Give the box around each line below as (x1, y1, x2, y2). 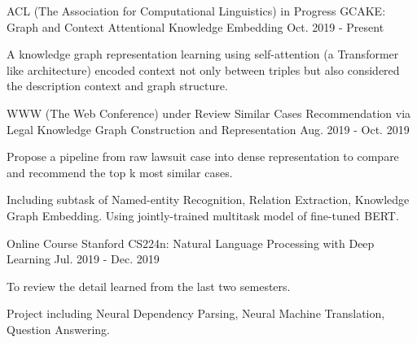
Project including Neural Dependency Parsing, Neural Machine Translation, (7, 305, 385, 322)
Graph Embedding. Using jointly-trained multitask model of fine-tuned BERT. (7, 206, 399, 224)
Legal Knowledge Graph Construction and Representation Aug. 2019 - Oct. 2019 (7, 120, 410, 137)
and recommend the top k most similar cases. (7, 163, 233, 180)
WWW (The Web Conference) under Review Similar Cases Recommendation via (7, 104, 411, 121)
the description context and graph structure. (7, 77, 228, 94)
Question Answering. (7, 320, 110, 337)
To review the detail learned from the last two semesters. (7, 277, 291, 294)
